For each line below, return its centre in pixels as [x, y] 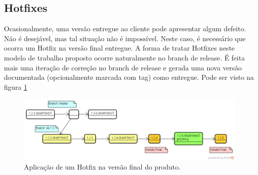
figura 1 [16, 87]
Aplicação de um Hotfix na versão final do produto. [102, 167]
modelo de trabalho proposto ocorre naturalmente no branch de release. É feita [125, 57]
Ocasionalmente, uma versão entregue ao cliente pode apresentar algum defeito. [125, 29]
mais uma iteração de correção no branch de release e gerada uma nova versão [123, 67]
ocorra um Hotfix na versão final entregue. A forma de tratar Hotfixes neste [120, 48]
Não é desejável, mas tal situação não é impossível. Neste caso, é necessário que [125, 38]
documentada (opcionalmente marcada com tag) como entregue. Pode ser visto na [129, 77]
